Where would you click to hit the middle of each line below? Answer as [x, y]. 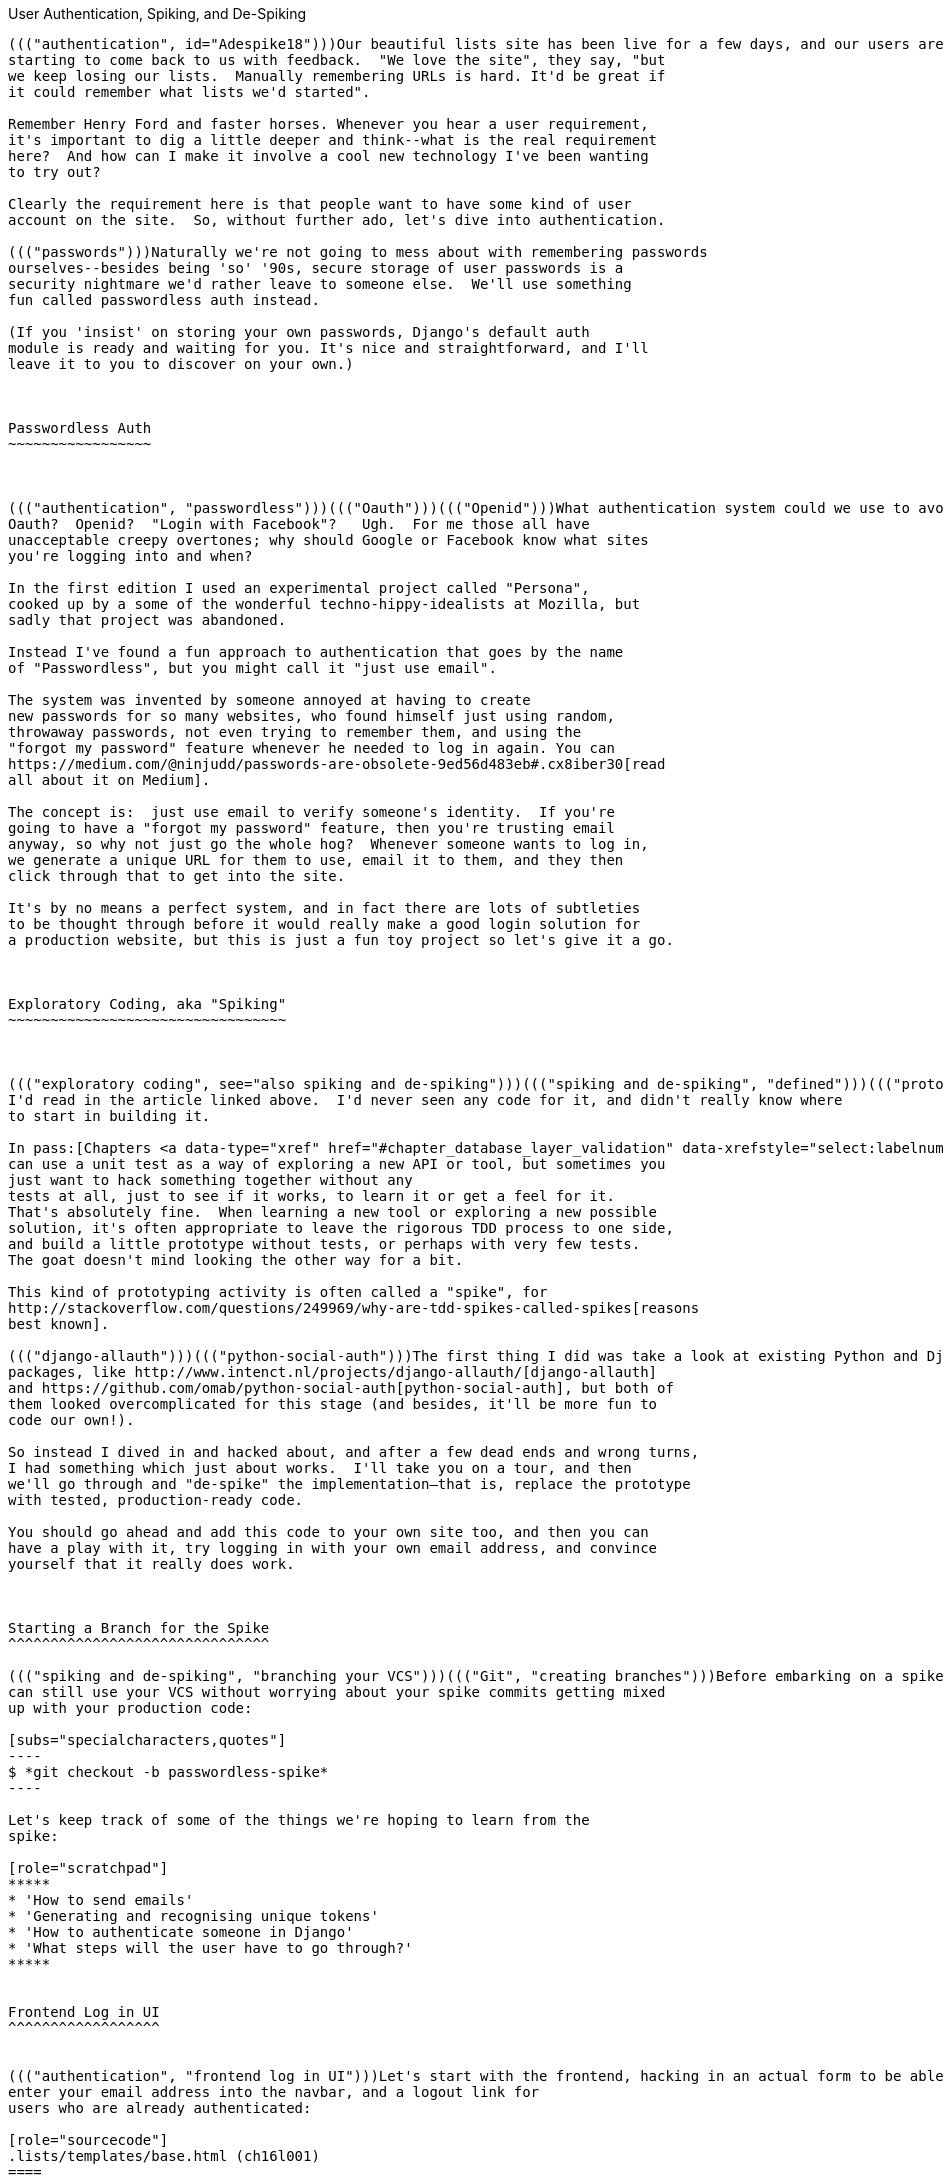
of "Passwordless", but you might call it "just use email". [252, 668]
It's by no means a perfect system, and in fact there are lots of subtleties [324, 908]
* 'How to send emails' [101, 1900]
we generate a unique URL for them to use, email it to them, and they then [316, 860]
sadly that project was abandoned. [147, 620]
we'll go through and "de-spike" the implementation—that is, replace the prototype [349, 1484]
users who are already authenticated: [160, 2108]
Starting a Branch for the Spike [139, 1628]
